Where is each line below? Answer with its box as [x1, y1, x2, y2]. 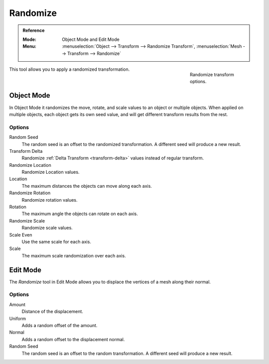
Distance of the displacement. [21, 309, 83, 315]
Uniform [9, 315, 26, 321]
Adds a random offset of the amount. [21, 322, 98, 328]
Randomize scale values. [21, 225, 73, 231]
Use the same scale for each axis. [21, 239, 92, 244]
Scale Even [9, 232, 32, 238]
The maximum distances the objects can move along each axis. [21, 183, 152, 189]
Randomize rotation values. [21, 197, 78, 203]
